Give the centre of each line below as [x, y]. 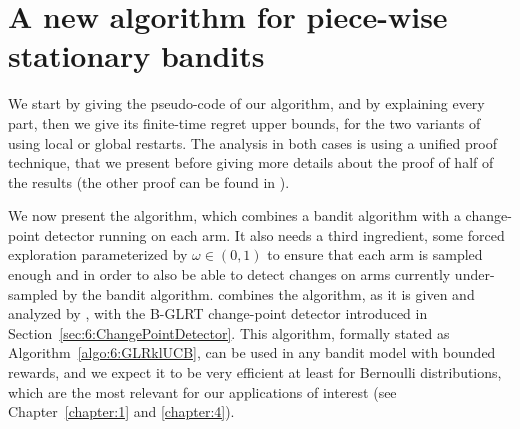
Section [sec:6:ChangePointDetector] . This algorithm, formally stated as [229, 332]
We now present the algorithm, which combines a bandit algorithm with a [234, 215]
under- [474, 274]
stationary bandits [136, 55]
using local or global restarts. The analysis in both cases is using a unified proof [252, 142]
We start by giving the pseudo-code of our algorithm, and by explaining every [246, 103]
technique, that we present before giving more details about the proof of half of [251, 162]
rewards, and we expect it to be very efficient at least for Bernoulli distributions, [255, 372]
